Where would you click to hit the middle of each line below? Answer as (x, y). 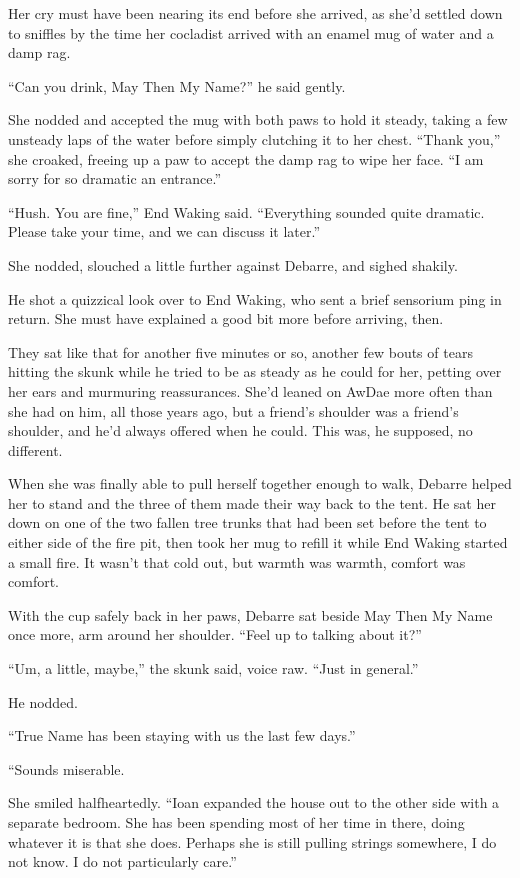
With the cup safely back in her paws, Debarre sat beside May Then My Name (250, 614)
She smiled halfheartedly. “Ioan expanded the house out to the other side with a (254, 802)
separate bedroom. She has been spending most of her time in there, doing (236, 822)
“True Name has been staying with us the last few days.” (182, 735)
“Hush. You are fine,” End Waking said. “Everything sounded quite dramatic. (246, 211)
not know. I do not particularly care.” (122, 861)
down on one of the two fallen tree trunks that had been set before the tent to (247, 522)
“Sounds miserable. (66, 768)
